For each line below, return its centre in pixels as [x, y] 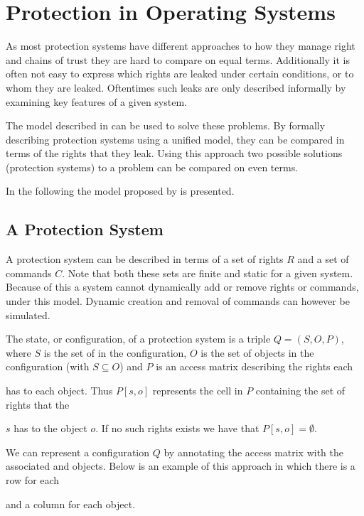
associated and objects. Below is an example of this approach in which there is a [181, 466]
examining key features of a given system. [96, 101]
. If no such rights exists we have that [177, 428]
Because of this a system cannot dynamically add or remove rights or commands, [182, 287]
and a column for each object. [71, 504]
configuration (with [48, 366]
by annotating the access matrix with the [254, 452]
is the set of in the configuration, [115, 352]
